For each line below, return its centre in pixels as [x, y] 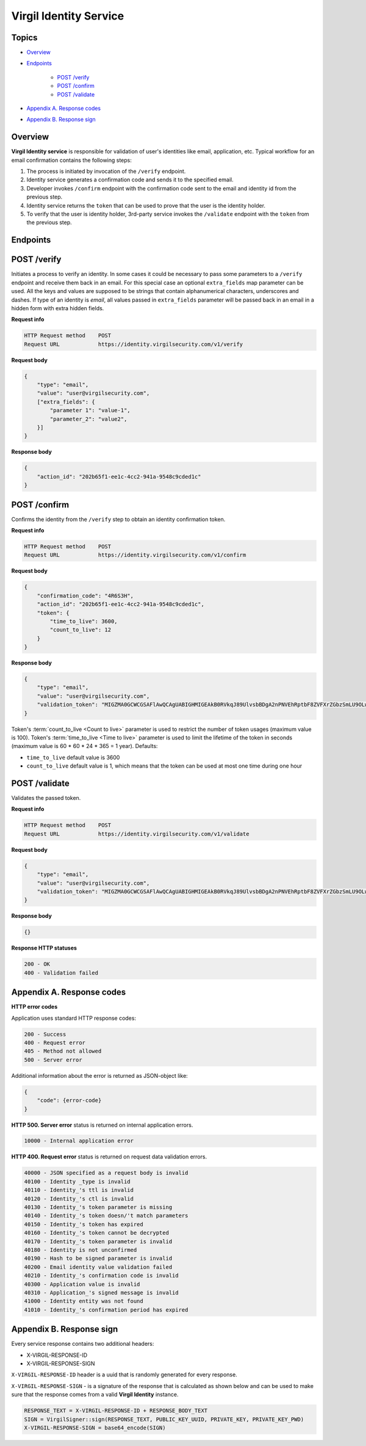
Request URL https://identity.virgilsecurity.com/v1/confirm [135, 555]
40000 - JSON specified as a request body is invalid [106, 1173]
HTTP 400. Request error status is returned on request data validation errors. [109, 1157]
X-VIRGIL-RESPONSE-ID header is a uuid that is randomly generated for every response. [124, 1375]
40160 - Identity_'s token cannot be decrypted [96, 1233]
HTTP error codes [34, 1007]
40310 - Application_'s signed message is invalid [102, 1292]
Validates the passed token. [46, 798]
